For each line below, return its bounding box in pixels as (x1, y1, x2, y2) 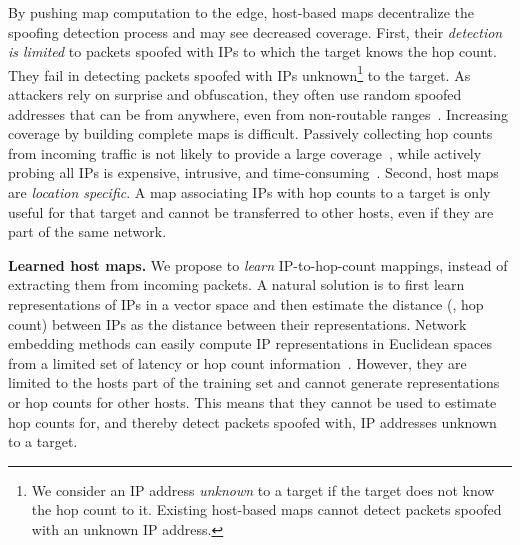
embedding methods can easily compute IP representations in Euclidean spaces (8, 333, 492, 354)
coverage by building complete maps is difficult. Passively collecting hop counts (8, 123, 493, 144)
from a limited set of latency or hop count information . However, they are (8, 352, 467, 373)
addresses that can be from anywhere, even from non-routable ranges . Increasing (8, 103, 508, 124)
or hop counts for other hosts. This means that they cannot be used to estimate (8, 391, 497, 412)
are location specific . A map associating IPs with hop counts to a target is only (8, 182, 491, 202)
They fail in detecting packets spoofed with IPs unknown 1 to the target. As (8, 61, 471, 85)
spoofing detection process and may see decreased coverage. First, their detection (8, 21, 503, 42)
